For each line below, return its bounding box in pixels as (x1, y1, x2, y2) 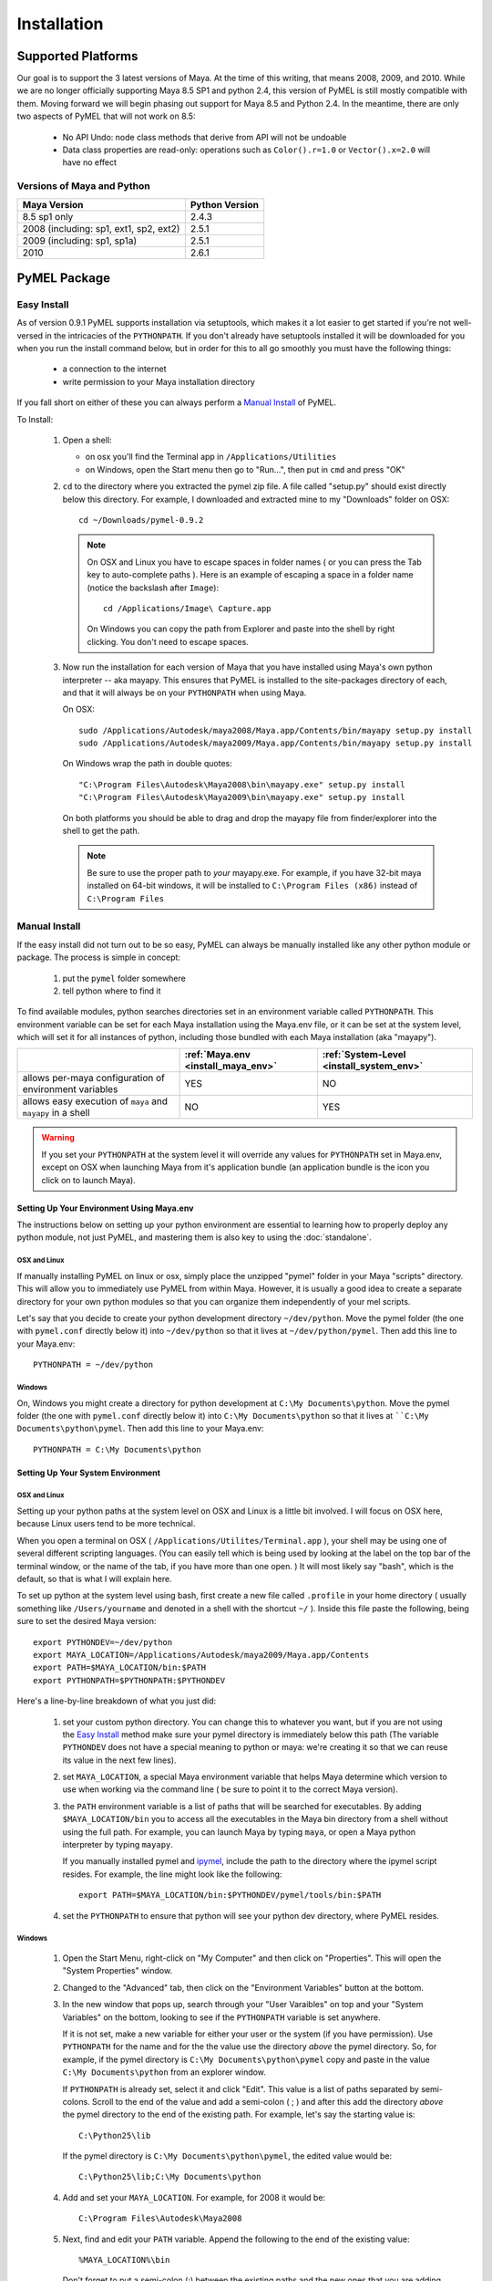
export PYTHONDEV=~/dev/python (33, 1637, 173, 1647)
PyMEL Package (16, 270, 111, 286)
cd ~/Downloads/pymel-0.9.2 (78, 516, 204, 525)
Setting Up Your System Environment (16, 1467, 161, 1478)
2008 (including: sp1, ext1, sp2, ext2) (22, 222, 180, 234)
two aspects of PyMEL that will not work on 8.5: (16, 110, 196, 122)
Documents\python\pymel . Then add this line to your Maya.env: (16, 1423, 264, 1434)
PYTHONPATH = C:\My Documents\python (33, 1444, 202, 1454)
